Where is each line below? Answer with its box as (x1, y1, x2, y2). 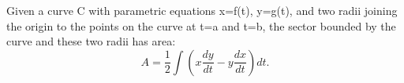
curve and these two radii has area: (6, 33, 176, 49)
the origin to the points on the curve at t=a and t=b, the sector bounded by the (6, 17, 396, 34)
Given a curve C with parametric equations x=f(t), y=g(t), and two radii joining (6, 2, 398, 18)
